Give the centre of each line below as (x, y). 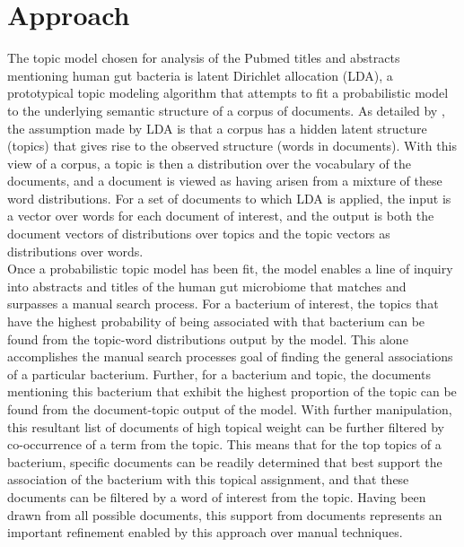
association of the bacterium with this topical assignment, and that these (208, 479)
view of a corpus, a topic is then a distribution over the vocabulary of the (209, 163)
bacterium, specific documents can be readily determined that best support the (225, 461)
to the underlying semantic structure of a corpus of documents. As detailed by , (226, 110)
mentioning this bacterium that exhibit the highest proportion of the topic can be (232, 391)
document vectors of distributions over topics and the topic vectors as (199, 234)
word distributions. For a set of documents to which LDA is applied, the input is (229, 198)
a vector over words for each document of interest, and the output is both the (221, 216)
